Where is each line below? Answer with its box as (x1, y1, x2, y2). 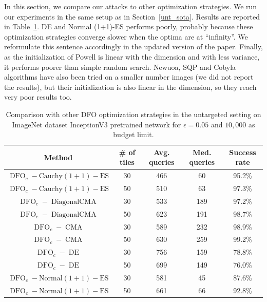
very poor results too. (4, 91, 72, 102)
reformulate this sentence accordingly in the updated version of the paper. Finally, (4, 41, 263, 52)
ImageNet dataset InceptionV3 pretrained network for (12, 119, 181, 129)
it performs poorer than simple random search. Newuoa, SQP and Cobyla (4, 61, 236, 72)
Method (44, 152, 73, 162)
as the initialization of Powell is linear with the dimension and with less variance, (4, 51, 260, 62)
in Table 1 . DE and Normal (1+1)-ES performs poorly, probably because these (4, 21, 253, 32)
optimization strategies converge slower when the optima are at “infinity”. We (4, 31, 248, 42)
